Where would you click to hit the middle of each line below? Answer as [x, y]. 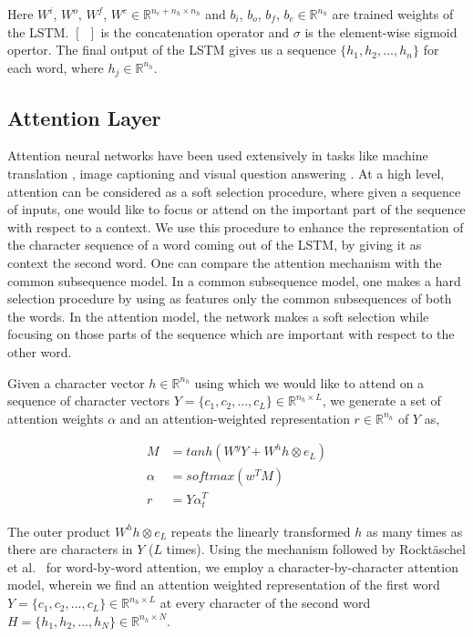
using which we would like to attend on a [309, 382]
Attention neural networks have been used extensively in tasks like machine [218, 155]
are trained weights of [393, 14]
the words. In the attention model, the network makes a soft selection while [218, 316]
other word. [40, 351]
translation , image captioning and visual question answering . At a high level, [226, 174]
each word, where [56, 67]
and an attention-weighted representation [235, 418]
